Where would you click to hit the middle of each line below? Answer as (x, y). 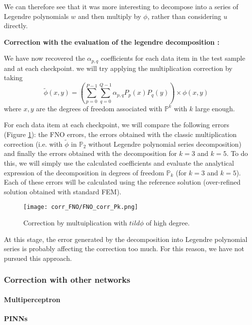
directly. (16, 26)
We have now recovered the (44, 58)
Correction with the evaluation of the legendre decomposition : (112, 42)
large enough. (215, 108)
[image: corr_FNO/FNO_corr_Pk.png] (81, 207)
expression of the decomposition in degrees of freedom (84, 172)
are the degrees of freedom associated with (99, 108)
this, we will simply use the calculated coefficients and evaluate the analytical (119, 162)
